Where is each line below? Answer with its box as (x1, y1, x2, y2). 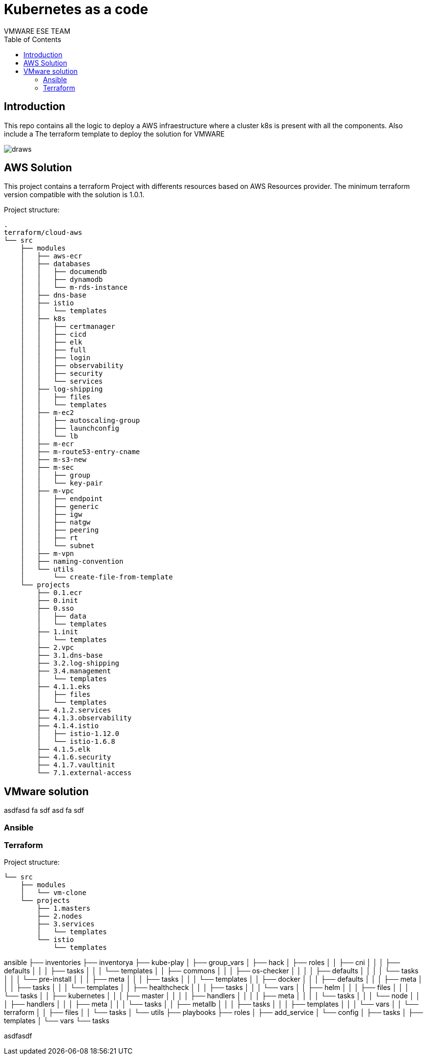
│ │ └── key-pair (20, 479, 103, 487)
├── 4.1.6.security (37, 753, 111, 761)
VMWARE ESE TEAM (4, 26, 70, 35)
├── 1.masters (37, 904, 91, 913)
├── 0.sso (37, 604, 74, 613)
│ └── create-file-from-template (20, 573, 173, 581)
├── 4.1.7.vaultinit (37, 761, 115, 769)
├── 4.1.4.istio (37, 722, 99, 730)
